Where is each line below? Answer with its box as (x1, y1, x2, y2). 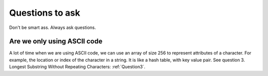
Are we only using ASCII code (9, 37, 103, 46)
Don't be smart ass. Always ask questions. (9, 25, 96, 30)
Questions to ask (9, 7, 80, 18)
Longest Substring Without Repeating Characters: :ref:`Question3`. (9, 64, 146, 70)
